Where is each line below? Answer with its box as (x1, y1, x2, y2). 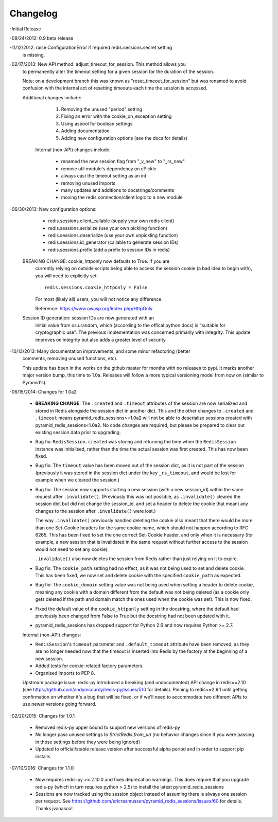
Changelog (9, 8, 58, 19)
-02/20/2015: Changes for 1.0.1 (9, 712, 75, 719)
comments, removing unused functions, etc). (22, 355, 118, 362)
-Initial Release (9, 26, 41, 32)
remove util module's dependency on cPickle (61, 165, 157, 172)
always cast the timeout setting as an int (61, 173, 147, 179)
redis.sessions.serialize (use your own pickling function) (48, 225, 167, 231)
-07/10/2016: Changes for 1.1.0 (9, 764, 74, 771)
